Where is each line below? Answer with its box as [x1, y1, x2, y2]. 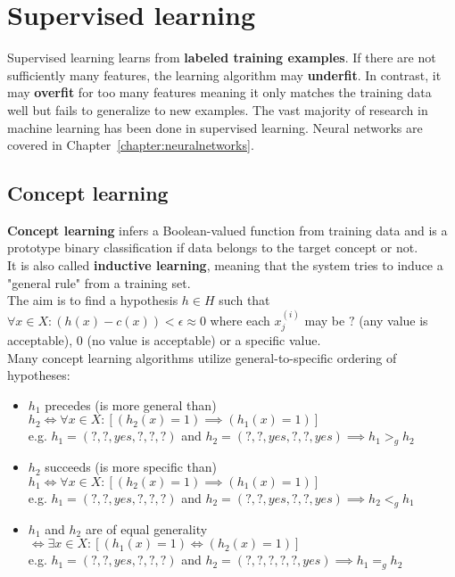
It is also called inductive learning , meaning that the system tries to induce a [7, 256, 443, 275]
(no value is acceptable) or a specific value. [87, 331, 321, 350]
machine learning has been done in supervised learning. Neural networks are [7, 118, 423, 136]
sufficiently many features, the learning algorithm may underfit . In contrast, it [7, 65, 442, 84]
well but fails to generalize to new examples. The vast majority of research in [7, 100, 428, 119]
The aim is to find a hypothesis [7, 291, 178, 309]
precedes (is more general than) [45, 395, 217, 414]
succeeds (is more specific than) [45, 457, 218, 476]
